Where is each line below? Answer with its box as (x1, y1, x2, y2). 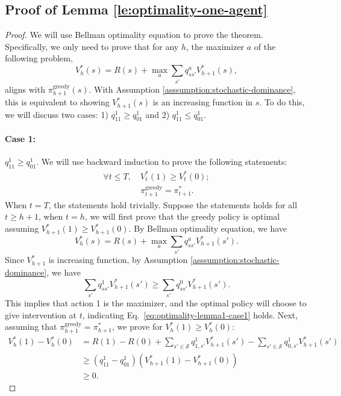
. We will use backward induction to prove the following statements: (36, 155, 287, 168)
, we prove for (112, 320, 163, 333)
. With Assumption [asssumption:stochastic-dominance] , (89, 82, 296, 95)
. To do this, (259, 96, 305, 108)
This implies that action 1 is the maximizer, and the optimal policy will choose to (5, 297, 307, 309)
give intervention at (5, 308, 77, 321)
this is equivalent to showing (5, 96, 110, 108)
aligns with (5, 82, 45, 95)
